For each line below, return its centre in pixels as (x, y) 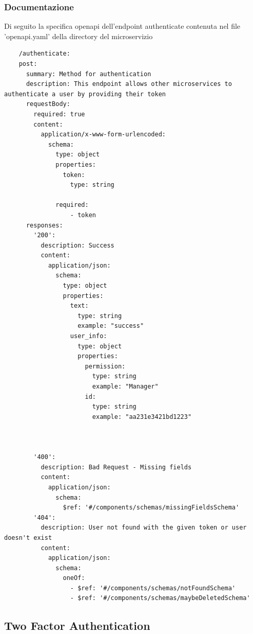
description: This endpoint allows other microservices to (129, 84)
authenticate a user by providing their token (85, 94)
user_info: (89, 336)
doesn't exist (28, 538)
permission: (105, 366)
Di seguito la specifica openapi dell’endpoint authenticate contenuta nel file (122, 26)
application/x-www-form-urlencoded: (103, 135)
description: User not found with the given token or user (144, 528)
